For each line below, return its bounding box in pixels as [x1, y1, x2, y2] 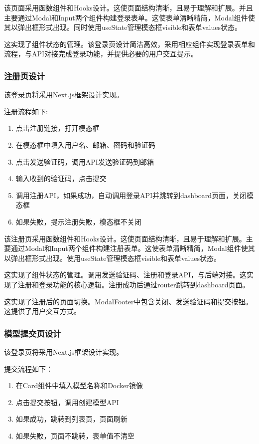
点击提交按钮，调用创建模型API [15, 397, 119, 407]
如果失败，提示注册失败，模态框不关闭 [15, 216, 141, 226]
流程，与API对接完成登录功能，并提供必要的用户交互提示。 [4, 48, 198, 59]
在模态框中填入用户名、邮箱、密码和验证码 [15, 139, 155, 150]
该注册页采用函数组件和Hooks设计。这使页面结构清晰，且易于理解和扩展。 [4, 233, 246, 243]
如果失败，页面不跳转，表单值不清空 [15, 430, 134, 441]
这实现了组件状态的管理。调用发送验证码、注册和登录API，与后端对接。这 [4, 269, 247, 280]
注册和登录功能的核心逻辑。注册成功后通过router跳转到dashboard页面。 [17, 279, 250, 289]
